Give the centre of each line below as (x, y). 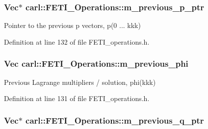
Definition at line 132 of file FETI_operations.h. (77, 41)
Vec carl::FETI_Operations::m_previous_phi (96, 64)
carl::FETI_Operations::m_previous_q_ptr (115, 120)
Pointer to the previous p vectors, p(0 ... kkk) (72, 25)
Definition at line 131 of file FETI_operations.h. (77, 98)
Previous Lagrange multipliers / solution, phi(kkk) (80, 82)
